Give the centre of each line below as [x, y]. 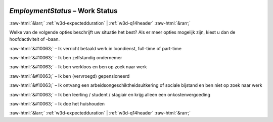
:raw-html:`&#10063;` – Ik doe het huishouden [57, 104]
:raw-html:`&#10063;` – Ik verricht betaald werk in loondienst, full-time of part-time [96, 48]
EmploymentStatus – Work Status [63, 11]
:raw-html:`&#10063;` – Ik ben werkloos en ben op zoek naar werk [78, 67]
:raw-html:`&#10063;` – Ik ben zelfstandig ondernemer [66, 58]
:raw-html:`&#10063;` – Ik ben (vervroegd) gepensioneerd [70, 76]
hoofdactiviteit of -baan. [35, 39]
